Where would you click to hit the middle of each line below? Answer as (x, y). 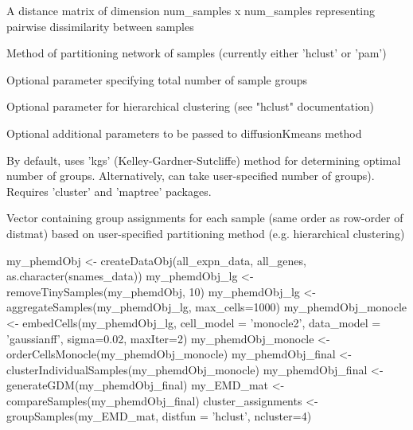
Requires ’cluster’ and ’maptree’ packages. (109, 191)
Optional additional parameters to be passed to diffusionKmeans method (184, 133)
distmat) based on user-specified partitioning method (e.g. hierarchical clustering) (206, 233)
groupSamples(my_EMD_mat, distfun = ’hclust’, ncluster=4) (159, 416)
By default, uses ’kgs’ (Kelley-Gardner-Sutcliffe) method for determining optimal (204, 160)
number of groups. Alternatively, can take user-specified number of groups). (191, 176)
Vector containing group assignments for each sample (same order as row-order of (205, 218)
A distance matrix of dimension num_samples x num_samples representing (191, 10)
